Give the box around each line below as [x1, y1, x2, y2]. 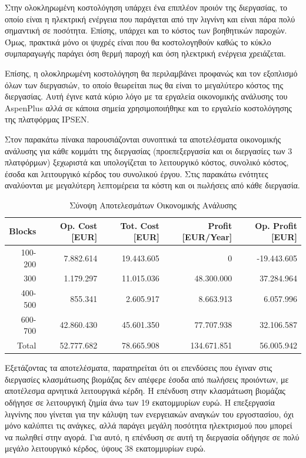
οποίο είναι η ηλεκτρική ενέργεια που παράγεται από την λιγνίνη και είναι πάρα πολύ [5, 12, 295, 25]
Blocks [9, 225, 36, 237]
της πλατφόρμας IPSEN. [5, 113, 89, 125]
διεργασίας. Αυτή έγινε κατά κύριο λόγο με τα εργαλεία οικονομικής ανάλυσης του [5, 90, 288, 102]
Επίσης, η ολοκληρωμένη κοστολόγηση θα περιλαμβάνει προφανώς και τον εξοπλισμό [5, 67, 298, 79]
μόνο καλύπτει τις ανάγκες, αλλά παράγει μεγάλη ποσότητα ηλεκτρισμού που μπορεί [5, 419, 292, 432]
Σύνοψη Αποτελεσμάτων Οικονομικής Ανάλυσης [69, 198, 237, 211]
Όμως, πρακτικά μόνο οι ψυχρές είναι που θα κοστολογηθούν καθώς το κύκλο [5, 35, 271, 48]
